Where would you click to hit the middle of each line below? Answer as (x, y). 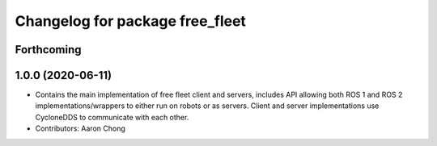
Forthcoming (48, 50)
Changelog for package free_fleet (131, 21)
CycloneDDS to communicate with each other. (112, 117)
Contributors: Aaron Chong (80, 128)
